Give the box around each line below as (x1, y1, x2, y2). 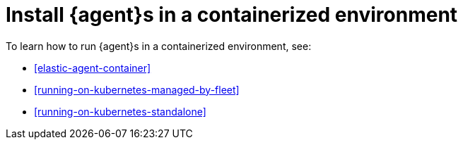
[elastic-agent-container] (34, 61, 151, 74)
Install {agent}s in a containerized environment (6, 3, 458, 27)
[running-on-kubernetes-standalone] (34, 105, 206, 118)
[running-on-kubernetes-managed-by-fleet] (34, 83, 240, 96)
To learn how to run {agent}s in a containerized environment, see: (6, 39, 312, 52)
